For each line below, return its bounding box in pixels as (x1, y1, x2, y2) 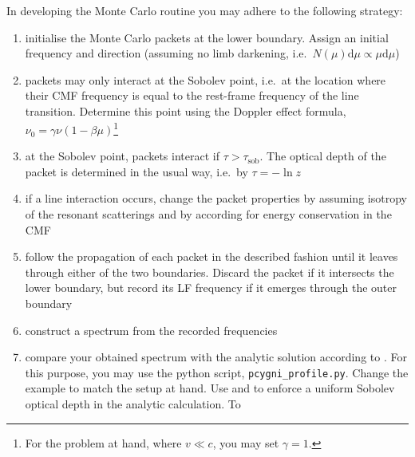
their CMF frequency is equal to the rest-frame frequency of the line (25, 87, 359, 104)
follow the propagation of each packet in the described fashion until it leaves (25, 248, 398, 265)
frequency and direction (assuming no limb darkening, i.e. (25, 45, 307, 61)
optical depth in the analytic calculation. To (25, 396, 241, 412)
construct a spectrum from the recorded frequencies (25, 321, 278, 338)
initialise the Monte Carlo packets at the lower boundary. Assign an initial (25, 29, 389, 45)
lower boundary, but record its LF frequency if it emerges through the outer (25, 279, 397, 296)
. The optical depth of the (259, 148, 386, 164)
